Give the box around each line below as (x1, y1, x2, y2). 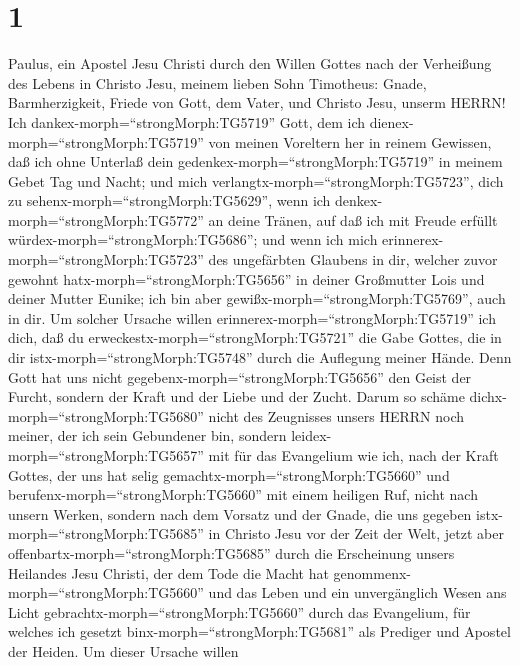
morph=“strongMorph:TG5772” (8, 209, 204, 230)
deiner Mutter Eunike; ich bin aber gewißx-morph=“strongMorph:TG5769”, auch (8, 288, 506, 309)
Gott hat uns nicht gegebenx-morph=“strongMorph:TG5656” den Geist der (8, 366, 472, 387)
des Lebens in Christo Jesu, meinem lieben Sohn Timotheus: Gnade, (8, 72, 427, 93)
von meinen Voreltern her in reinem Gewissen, (208, 131, 492, 152)
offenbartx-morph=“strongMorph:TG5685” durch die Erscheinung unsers (8, 542, 455, 563)
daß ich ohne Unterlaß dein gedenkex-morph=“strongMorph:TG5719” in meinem (8, 151, 503, 172)
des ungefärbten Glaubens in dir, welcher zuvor (208, 249, 498, 270)
